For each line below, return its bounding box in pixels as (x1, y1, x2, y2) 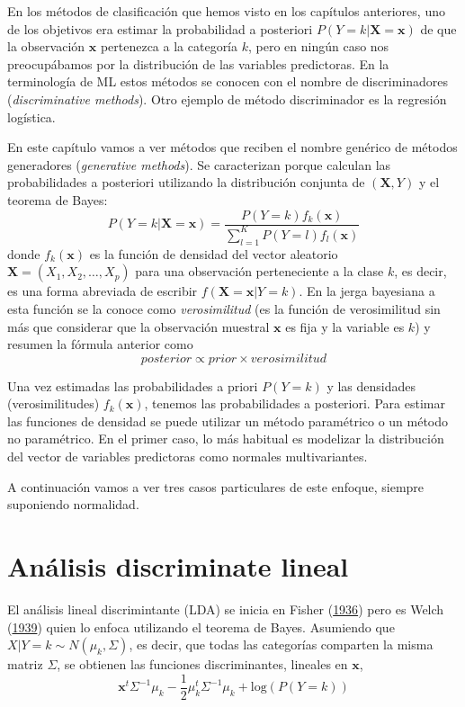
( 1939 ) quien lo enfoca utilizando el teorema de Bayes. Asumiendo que (7, 617, 395, 636)
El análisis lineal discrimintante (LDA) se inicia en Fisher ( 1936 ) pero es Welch (7, 599, 444, 618)
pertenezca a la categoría (100, 37, 238, 56)
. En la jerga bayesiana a (299, 282, 435, 300)
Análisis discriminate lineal (7, 548, 349, 585)
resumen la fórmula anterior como (7, 335, 193, 353)
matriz (7, 655, 43, 674)
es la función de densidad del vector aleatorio (89, 244, 338, 263)
